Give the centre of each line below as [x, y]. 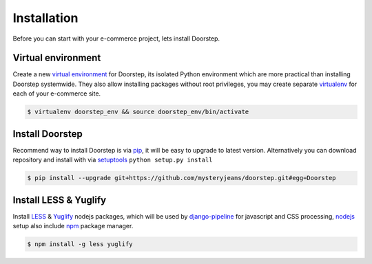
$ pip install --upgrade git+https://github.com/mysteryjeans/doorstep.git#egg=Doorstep [182, 178]
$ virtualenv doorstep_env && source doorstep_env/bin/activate [138, 112]
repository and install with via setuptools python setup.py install [113, 160]
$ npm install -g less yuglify [80, 244]
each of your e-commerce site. [57, 93]
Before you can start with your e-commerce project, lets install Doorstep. [116, 38]
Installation [45, 18]
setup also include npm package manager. [73, 225]
